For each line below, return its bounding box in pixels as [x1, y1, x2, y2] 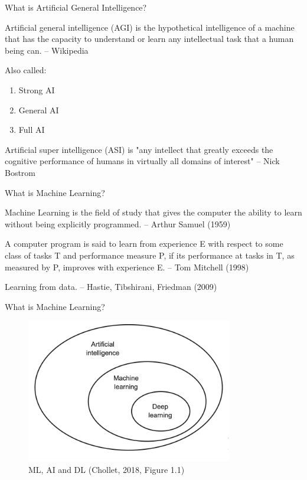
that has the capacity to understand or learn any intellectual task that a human [5, 32, 294, 45]
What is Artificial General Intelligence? [5, 1, 147, 13]
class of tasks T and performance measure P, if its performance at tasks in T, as [5, 249, 295, 261]
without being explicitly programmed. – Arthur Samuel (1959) [5, 217, 231, 230]
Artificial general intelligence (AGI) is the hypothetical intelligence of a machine [5, 21, 295, 33]
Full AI [18, 123, 45, 136]
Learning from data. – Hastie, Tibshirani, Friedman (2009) [5, 280, 217, 293]
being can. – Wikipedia [5, 44, 89, 56]
